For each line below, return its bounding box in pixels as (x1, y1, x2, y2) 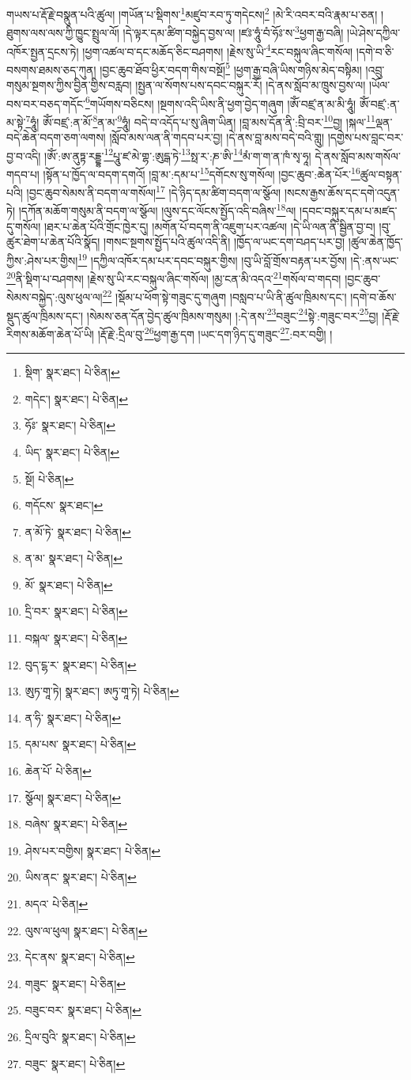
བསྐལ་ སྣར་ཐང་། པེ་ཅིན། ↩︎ (25, 630, 128, 646)
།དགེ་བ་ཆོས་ (350, 289, 397, 305)
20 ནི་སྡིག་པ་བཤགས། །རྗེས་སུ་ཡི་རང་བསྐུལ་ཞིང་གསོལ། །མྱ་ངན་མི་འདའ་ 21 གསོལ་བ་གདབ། (6, 268, 341, 286)
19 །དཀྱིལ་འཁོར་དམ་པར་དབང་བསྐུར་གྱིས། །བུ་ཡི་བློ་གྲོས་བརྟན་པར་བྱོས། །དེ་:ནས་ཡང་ (77, 249, 399, 268)
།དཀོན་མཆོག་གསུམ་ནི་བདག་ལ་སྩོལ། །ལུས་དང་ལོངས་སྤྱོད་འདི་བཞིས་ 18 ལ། (18, 200, 296, 219)
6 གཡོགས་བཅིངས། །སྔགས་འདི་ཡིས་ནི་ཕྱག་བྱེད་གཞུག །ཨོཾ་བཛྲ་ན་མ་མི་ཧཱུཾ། (85, 93, 356, 112)
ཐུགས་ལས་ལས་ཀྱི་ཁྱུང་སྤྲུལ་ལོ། (6, 24, 119, 40)
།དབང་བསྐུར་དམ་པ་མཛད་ (300, 203, 398, 219)
